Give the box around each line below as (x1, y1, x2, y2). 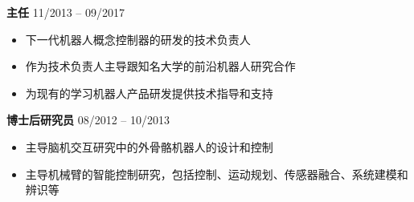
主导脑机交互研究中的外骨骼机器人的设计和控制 (25, 138, 273, 155)
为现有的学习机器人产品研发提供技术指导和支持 (25, 84, 273, 101)
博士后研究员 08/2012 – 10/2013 (6, 111, 170, 128)
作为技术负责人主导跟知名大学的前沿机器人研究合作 (25, 58, 296, 75)
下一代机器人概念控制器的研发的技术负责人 (25, 30, 251, 47)
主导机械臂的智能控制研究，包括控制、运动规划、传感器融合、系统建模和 (25, 165, 408, 182)
